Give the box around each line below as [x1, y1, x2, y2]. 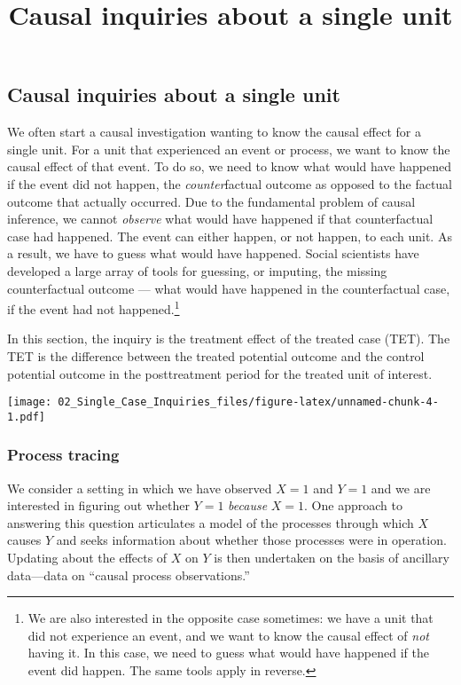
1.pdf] [7, 410, 45, 423]
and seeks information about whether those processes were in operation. [56, 531, 447, 549]
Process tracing [7, 444, 120, 466]
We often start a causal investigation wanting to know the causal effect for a [7, 122, 422, 141]
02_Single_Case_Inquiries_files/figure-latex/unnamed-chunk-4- [58, 396, 439, 409]
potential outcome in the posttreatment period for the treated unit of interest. [7, 364, 433, 382]
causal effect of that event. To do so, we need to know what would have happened [7, 157, 451, 176]
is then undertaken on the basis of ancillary [214, 548, 449, 567]
